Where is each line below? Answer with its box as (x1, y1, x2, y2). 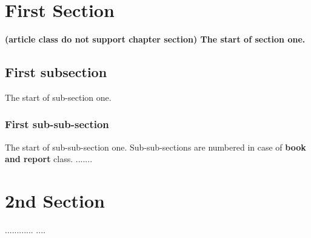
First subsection (5, 63, 107, 81)
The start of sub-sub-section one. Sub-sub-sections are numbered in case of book (5, 140, 306, 153)
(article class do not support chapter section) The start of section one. (5, 33, 306, 46)
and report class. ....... (5, 152, 93, 165)
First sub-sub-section (5, 117, 109, 132)
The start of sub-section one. (5, 90, 112, 103)
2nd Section (5, 188, 105, 213)
